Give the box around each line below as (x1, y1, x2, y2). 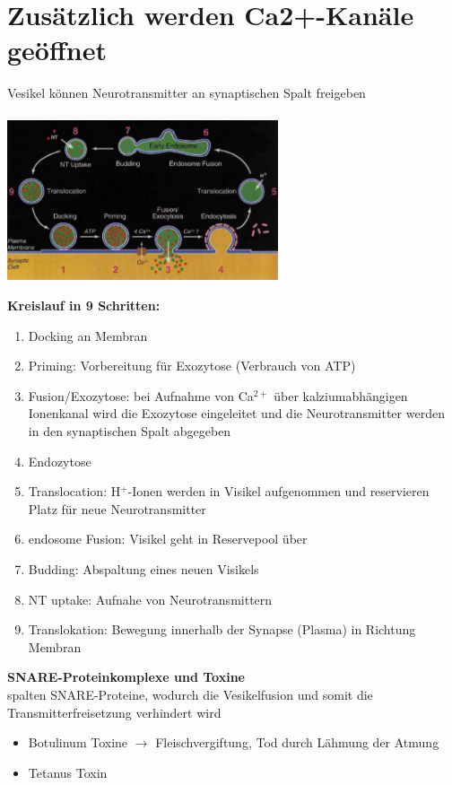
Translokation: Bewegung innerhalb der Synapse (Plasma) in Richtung (28, 620, 416, 639)
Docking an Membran (28, 326, 148, 345)
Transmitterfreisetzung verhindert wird (7, 702, 222, 721)
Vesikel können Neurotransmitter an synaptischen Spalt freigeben (7, 83, 366, 102)
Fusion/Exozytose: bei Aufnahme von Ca (28, 386, 254, 405)
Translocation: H (28, 482, 121, 501)
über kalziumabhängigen (274, 386, 408, 405)
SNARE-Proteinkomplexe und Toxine (7, 667, 245, 686)
